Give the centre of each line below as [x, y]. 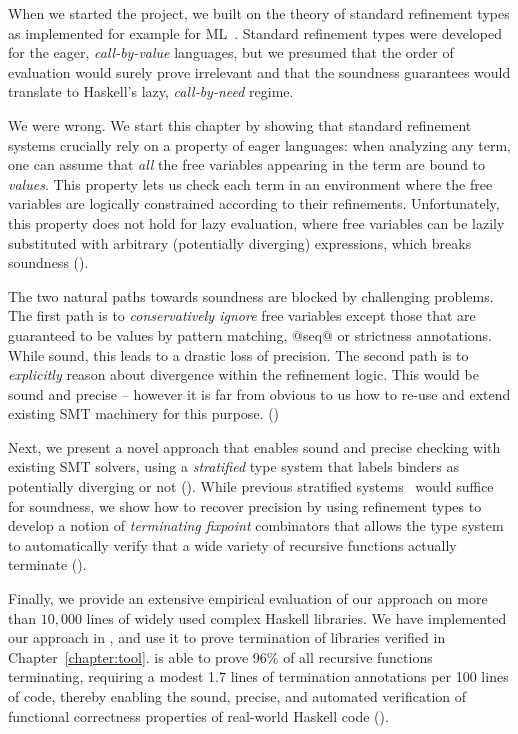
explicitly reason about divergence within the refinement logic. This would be [243, 374]
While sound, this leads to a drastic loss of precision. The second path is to [238, 354]
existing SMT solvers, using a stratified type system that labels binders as [234, 466]
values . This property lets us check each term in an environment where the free [250, 183]
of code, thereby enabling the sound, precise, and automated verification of [237, 696]
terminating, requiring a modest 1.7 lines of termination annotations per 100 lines [258, 676]
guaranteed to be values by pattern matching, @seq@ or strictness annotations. [250, 334]
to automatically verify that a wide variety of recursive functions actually [232, 544]
